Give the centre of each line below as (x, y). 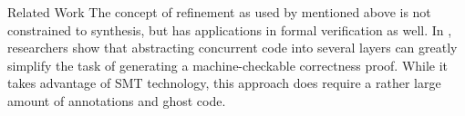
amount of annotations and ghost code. (117, 100)
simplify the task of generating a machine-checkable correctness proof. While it (228, 65)
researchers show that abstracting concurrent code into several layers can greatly (232, 48)
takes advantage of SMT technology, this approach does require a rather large (224, 83)
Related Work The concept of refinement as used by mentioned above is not (219, 12)
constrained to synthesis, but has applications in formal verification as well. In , (230, 29)
